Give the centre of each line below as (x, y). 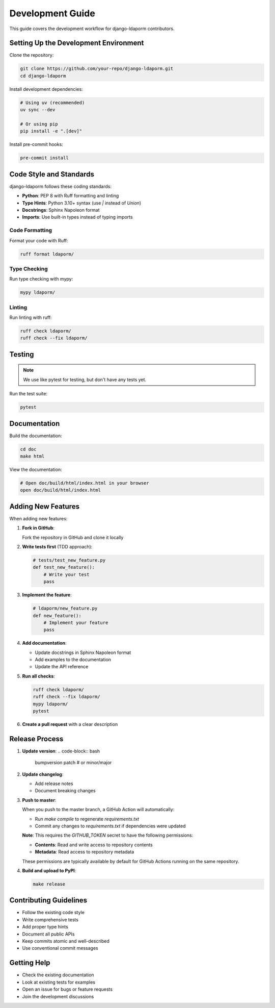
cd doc (28, 449)
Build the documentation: (36, 436)
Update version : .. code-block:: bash (61, 751)
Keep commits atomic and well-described (66, 941)
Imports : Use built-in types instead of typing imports (77, 217)
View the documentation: (36, 469)
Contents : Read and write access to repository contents (94, 845)
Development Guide (52, 13)
